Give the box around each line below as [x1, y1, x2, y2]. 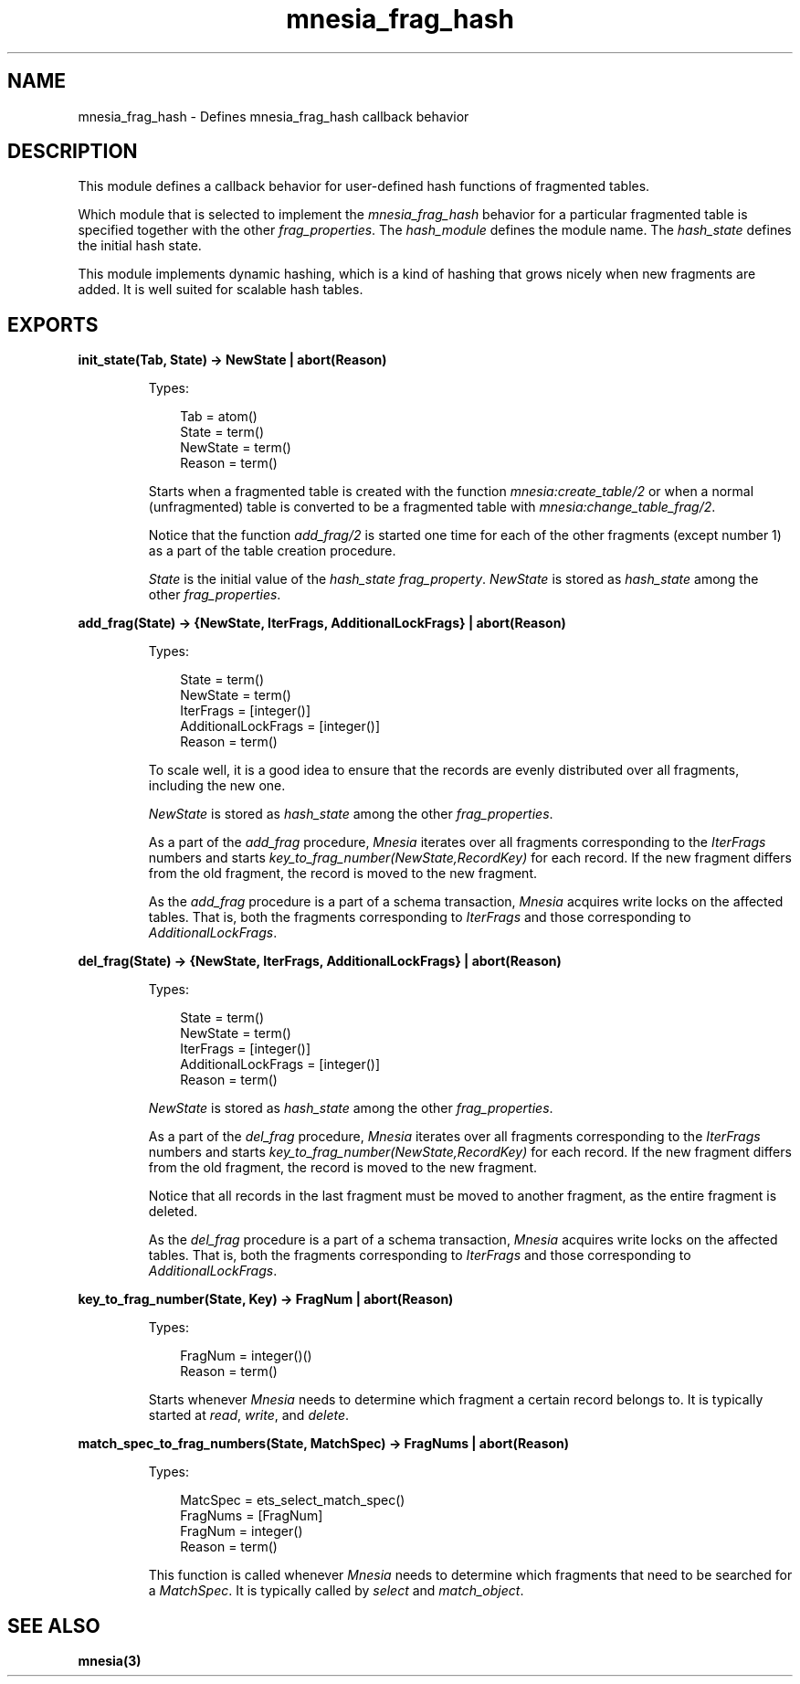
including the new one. [148, 778, 286, 794]
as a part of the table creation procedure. [148, 543, 396, 559]
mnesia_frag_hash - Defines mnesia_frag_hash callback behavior [78, 108, 469, 124]
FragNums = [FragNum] [180, 1508, 323, 1524]
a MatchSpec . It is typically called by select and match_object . [148, 1583, 524, 1599]
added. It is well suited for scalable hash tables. [78, 281, 363, 298]
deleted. [148, 1203, 198, 1220]
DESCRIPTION [7, 140, 138, 164]
